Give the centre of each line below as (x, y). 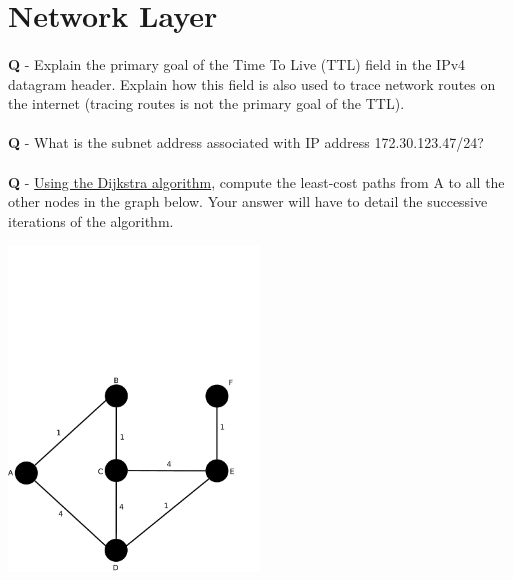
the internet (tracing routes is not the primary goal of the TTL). (206, 103)
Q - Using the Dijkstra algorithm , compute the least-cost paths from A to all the (256, 181)
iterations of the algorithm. (91, 220)
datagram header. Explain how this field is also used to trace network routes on (252, 83)
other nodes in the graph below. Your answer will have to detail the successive (248, 201)
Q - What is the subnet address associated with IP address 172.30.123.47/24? (246, 142)
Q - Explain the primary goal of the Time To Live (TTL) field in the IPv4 (237, 63)
